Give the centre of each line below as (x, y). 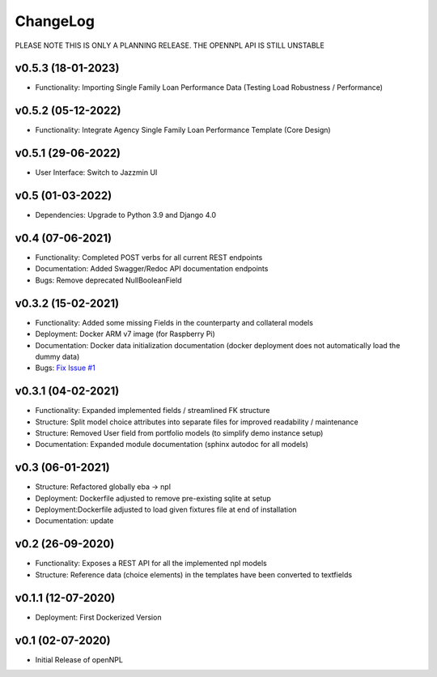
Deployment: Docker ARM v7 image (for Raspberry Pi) (125, 334)
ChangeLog (55, 21)
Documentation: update (74, 521)
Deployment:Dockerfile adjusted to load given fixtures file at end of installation (166, 509)
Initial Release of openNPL (79, 659)
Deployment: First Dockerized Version (98, 617)
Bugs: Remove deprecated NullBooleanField (108, 280)
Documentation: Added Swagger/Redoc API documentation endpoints (152, 269)
